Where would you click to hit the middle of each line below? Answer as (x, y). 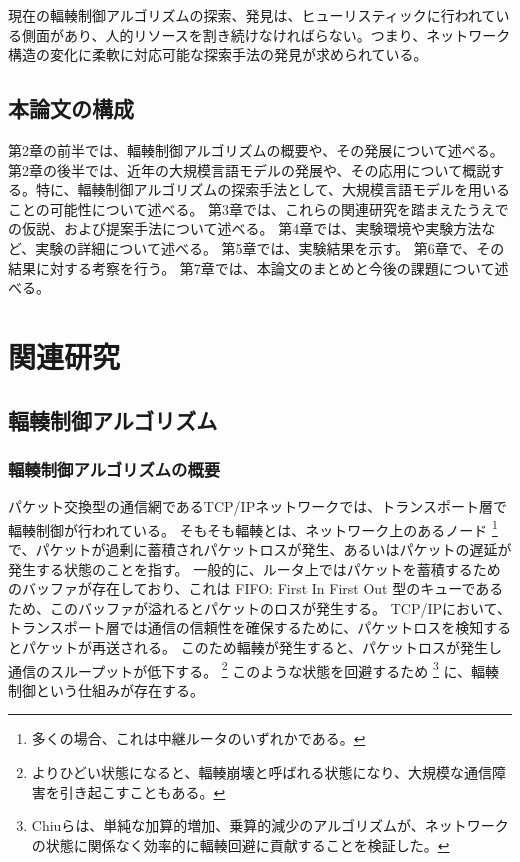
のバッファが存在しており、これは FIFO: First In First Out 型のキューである (256, 588)
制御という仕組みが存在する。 (106, 689)
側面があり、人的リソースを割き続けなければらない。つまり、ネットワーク (266, 34)
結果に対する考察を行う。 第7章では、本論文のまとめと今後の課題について (251, 267)
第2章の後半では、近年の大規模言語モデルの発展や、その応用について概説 (249, 169)
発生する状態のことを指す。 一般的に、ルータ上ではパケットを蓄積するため (254, 568)
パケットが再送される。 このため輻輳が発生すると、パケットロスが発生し (262, 646)
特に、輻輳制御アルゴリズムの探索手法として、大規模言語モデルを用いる (273, 189)
